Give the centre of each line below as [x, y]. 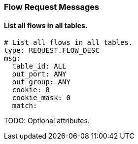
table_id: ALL [39, 66]
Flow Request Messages [52, 7]
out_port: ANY [39, 74]
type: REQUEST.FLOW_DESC [52, 51]
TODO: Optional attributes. [47, 121]
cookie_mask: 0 [41, 98]
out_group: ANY [41, 82]
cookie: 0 [31, 90]
